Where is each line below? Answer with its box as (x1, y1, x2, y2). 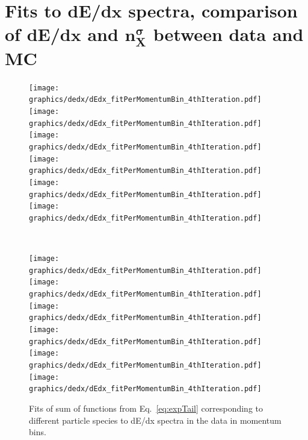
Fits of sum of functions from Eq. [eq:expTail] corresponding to (29, 401, 263, 414)
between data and (153, 22, 304, 46)
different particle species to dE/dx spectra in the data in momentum (29, 413, 282, 426)
